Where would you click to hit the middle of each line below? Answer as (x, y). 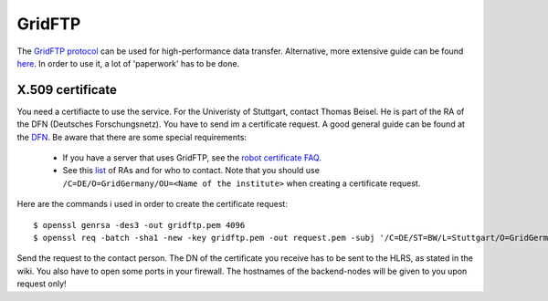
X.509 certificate (67, 90)
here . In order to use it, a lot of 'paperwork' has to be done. (128, 63)
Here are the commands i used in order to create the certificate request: (152, 204)
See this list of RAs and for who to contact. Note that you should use (191, 171)
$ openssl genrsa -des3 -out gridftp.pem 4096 (139, 225)
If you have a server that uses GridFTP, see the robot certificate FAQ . (192, 158)
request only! (42, 284)
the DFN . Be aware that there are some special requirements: (132, 137)
